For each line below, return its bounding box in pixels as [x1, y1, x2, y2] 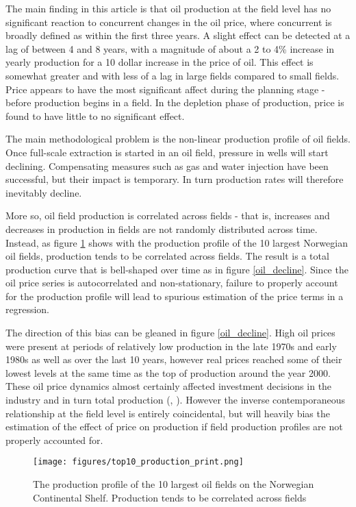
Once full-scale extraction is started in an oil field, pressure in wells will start [5, 145, 329, 159]
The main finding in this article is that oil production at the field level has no [5, 1, 331, 15]
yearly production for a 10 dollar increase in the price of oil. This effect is [5, 55, 314, 69]
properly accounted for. [5, 432, 103, 447]
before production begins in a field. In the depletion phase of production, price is [5, 95, 344, 110]
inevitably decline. [5, 185, 82, 199]
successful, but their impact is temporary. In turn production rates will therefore [5, 172, 344, 186]
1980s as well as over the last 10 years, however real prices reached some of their [5, 352, 342, 367]
